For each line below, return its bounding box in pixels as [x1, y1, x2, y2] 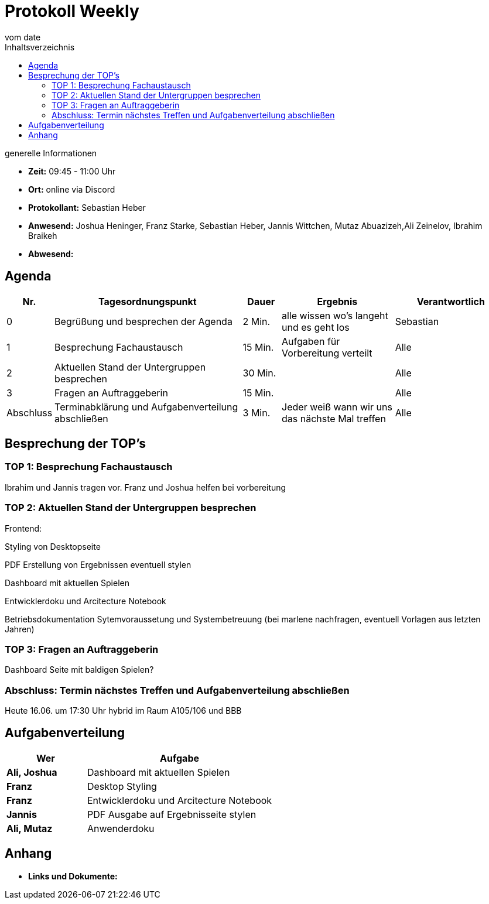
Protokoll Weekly [5, 1, 139, 21]
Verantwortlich [416, 295, 485, 307]
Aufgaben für [282, 335, 340, 347]
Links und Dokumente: [28, 871, 118, 881]
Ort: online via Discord [28, 184, 115, 194]
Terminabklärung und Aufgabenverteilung [54, 400, 238, 413]
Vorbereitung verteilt [282, 347, 372, 359]
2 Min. [242, 315, 271, 327]
